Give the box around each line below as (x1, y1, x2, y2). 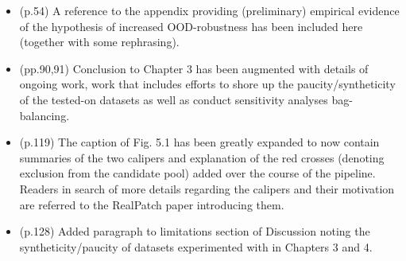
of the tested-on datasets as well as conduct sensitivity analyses (19, 91, 328, 107)
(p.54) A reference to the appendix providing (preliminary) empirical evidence (19, 2, 400, 18)
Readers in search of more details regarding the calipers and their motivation (19, 180, 395, 197)
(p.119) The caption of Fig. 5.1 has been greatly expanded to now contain (19, 134, 380, 150)
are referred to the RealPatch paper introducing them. (19, 196, 284, 212)
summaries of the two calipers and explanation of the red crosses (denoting (19, 149, 385, 166)
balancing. (19, 107, 70, 123)
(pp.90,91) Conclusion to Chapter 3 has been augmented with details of (19, 60, 369, 76)
